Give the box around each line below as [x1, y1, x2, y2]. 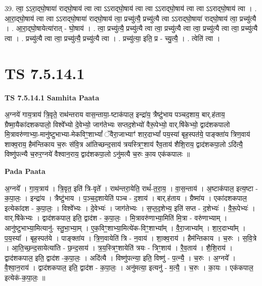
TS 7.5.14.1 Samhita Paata [5, 92, 100, 102]
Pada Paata [5, 166, 46, 176]
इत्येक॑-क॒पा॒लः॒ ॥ [5, 272, 46, 282]
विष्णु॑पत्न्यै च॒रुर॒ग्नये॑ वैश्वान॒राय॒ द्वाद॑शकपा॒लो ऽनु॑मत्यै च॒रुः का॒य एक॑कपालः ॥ [5, 149, 190, 159]
